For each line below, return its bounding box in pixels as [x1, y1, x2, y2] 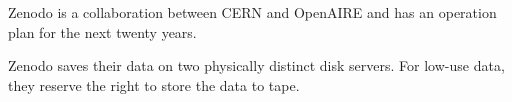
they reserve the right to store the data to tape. [8, 74, 300, 95]
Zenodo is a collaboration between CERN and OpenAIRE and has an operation [8, 2, 497, 22]
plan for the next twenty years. [8, 21, 197, 42]
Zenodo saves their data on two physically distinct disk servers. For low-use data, [8, 55, 505, 76]
